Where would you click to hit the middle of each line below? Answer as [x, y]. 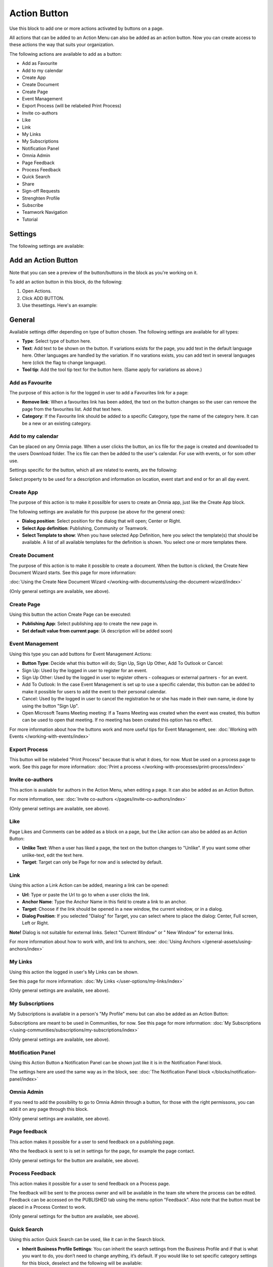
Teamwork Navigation [45, 212]
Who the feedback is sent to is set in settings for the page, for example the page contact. [102, 1151]
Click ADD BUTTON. [43, 298]
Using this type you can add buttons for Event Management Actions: [80, 654]
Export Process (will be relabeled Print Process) [72, 106]
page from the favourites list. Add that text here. [72, 409]
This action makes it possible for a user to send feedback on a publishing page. [92, 1142]
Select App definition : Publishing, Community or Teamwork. [85, 528]
